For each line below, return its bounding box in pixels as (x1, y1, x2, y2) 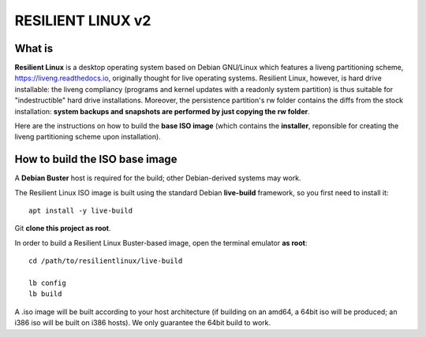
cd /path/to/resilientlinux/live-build (28, 257, 183, 265)
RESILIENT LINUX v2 (14, 12, 151, 29)
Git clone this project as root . (14, 224, 111, 233)
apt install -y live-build (28, 206, 133, 216)
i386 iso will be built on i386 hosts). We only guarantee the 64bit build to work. (14, 318, 271, 328)
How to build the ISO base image (14, 153, 177, 166)
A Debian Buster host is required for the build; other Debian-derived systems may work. (14, 173, 301, 183)
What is (14, 42, 54, 55)
